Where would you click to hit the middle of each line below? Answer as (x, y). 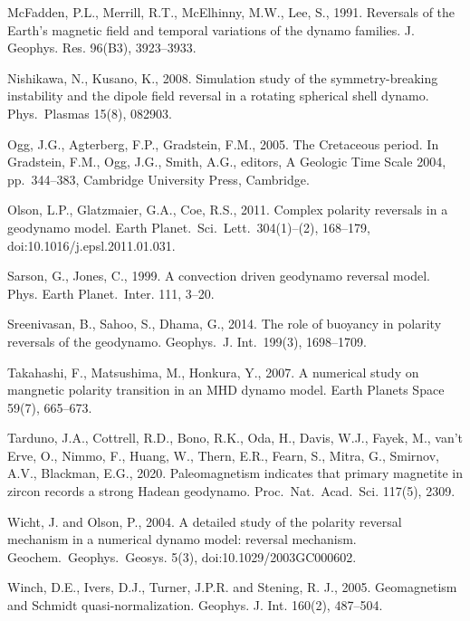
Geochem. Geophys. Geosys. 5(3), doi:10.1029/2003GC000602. (182, 556)
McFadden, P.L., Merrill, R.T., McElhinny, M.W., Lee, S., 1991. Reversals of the (231, 12)
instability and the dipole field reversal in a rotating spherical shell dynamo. (218, 96)
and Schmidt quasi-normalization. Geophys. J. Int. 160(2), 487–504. (195, 605)
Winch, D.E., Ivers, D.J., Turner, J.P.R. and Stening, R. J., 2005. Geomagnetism (232, 587)
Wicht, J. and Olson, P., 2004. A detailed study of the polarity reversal (205, 521)
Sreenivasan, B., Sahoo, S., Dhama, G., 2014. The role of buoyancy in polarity (225, 324)
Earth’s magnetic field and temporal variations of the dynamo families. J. (211, 29)
